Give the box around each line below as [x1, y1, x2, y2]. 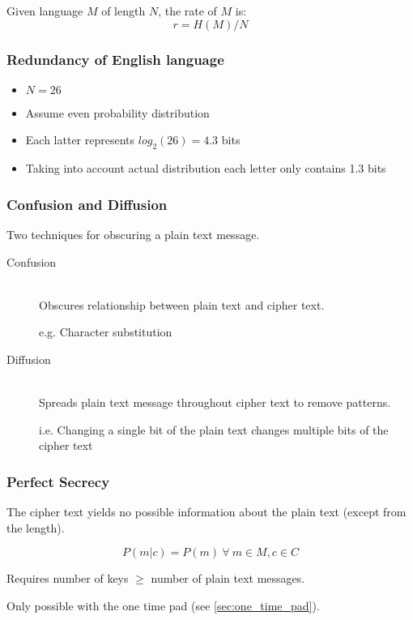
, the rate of [158, 2, 217, 19]
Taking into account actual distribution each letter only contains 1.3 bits [25, 160, 386, 177]
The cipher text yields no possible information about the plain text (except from [6, 503, 407, 520]
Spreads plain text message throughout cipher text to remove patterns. [39, 394, 391, 411]
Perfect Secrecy [6, 471, 110, 491]
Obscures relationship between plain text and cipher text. [39, 296, 325, 313]
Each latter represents [25, 131, 135, 148]
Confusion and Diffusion [6, 194, 168, 214]
